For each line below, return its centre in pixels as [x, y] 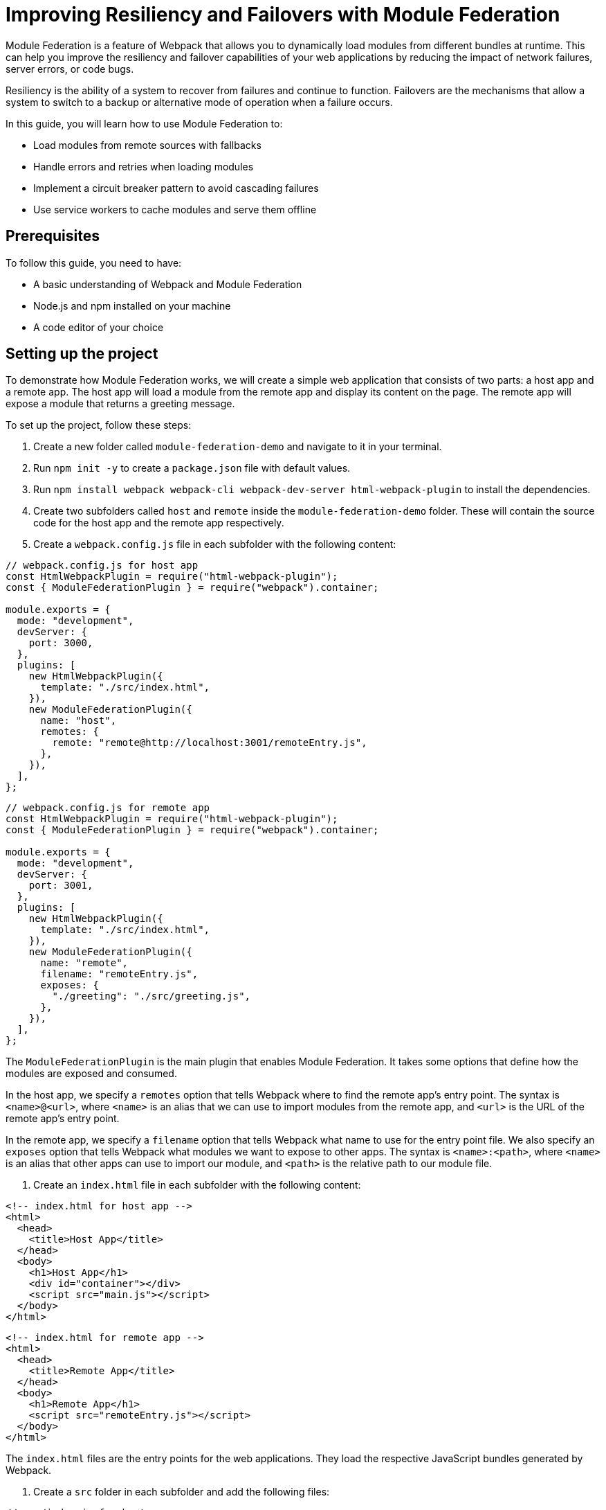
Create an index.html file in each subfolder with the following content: [197, 1185]
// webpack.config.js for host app [102, 566]
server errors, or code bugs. [70, 69]
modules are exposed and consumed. [91, 1074]
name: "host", [79, 721]
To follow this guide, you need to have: [94, 263]
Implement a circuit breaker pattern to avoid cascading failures [176, 188]
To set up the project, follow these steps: [99, 425]
